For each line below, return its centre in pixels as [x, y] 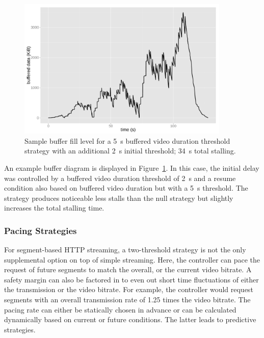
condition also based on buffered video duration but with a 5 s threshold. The [126, 188]
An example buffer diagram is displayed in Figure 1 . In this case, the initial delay [132, 167]
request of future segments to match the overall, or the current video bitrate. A [128, 269]
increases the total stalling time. [54, 208]
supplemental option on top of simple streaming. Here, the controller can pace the [132, 259]
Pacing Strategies [41, 230]
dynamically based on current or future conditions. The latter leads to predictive [130, 319]
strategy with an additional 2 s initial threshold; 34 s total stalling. [130, 151]
